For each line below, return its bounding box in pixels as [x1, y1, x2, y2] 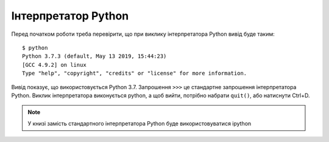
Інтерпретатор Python [11, 9, 129, 22]
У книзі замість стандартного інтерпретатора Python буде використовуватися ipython [27, 120, 252, 127]
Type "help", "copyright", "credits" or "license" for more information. [22, 70, 247, 77]
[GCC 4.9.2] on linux [22, 61, 87, 68]
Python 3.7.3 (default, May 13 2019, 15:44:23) [22, 53, 167, 60]
